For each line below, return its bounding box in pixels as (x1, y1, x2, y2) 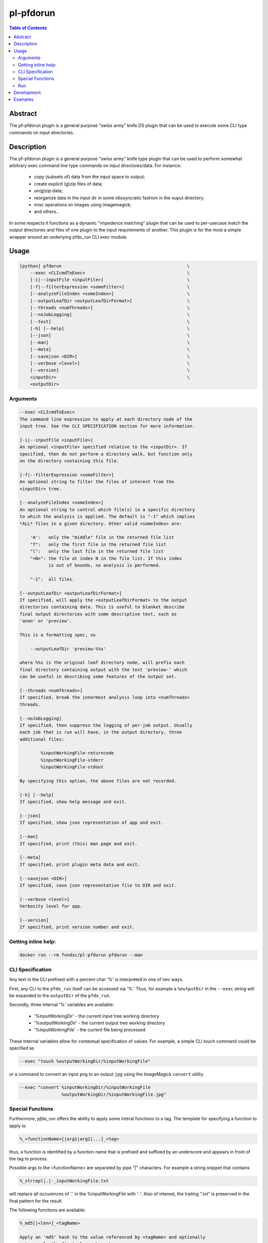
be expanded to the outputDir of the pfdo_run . (9, 992, 111, 998)
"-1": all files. (30, 576, 75, 582)
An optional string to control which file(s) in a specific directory (19, 507, 196, 512)
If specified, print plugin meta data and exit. (19, 862, 140, 867)
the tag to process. (9, 1156, 48, 1162)
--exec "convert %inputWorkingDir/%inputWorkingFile (19, 1084, 151, 1090)
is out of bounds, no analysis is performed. (48, 562, 161, 568)
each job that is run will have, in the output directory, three (19, 729, 182, 735)
